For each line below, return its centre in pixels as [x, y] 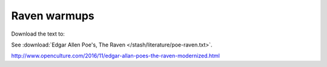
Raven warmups [53, 16]
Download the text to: [38, 34]
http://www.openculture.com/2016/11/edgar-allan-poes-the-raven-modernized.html [116, 56]
